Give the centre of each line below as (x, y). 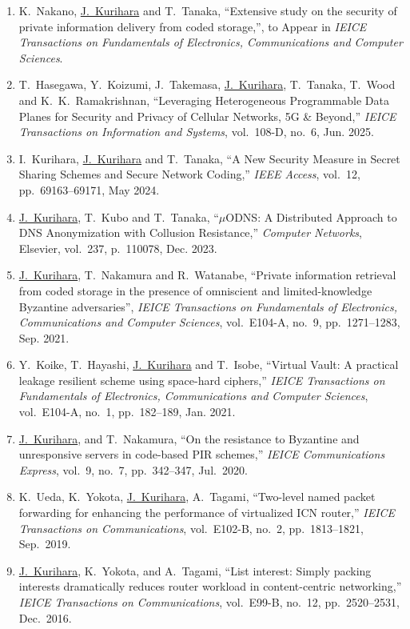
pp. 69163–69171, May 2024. (89, 189)
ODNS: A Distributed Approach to (311, 216)
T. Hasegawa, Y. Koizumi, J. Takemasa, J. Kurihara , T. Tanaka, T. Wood (207, 84)
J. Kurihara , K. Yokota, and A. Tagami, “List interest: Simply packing (195, 570)
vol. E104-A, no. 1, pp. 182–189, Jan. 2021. (127, 412)
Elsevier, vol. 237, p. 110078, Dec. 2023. (118, 248)
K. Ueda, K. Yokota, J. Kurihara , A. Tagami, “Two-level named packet (197, 497)
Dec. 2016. (45, 617)
